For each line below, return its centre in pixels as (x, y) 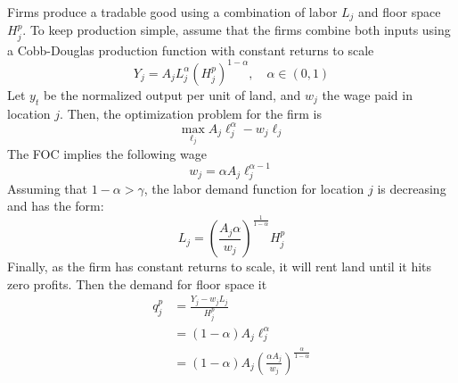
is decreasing (412, 188)
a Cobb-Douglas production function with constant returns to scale (191, 50)
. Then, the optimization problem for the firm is (191, 113)
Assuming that (47, 188)
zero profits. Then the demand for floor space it (137, 283)
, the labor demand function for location (254, 188)
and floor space (400, 12)
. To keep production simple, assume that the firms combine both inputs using (237, 30)
